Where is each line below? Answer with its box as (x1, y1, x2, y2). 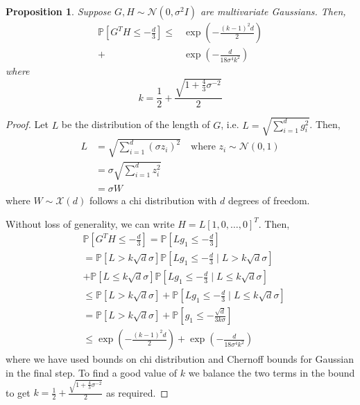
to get (6, 385, 31, 399)
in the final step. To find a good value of (6, 365, 178, 379)
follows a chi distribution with (89, 192, 217, 207)
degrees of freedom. (228, 192, 310, 207)
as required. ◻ (106, 385, 169, 399)
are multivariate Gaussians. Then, (200, 4, 346, 18)
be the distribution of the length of (61, 117, 210, 132)
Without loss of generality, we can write (6, 216, 175, 231)
